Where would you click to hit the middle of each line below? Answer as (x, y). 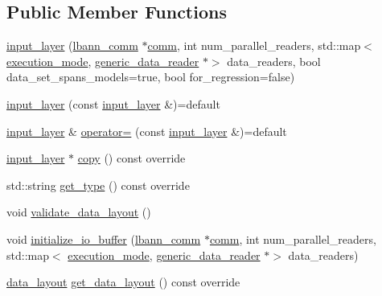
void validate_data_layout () (79, 212)
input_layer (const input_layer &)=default (113, 103)
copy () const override (131, 158)
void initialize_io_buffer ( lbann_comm (104, 238)
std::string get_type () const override (98, 185)
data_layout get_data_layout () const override (123, 282)
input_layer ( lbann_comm (72, 45)
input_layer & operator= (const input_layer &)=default (147, 131)
